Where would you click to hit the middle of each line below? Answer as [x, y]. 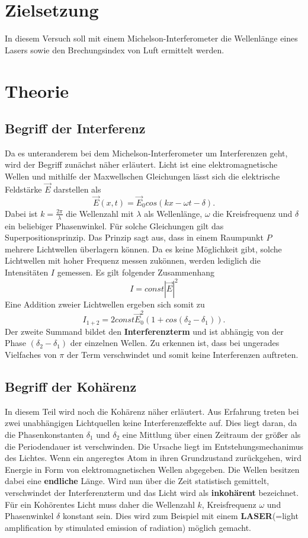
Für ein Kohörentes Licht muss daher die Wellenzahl [100, 504]
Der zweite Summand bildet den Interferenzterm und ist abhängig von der [144, 331]
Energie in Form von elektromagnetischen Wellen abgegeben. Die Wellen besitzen [152, 469]
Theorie [37, 90]
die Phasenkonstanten [44, 434]
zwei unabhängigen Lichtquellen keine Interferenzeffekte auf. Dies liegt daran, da [151, 423]
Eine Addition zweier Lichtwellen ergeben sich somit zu [105, 304]
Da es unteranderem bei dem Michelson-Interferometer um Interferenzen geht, [146, 153]
